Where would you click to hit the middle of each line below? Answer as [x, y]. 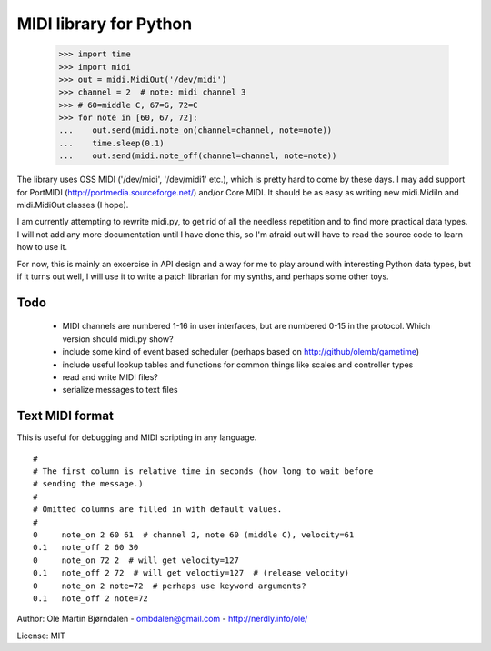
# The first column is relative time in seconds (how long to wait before [203, 471]
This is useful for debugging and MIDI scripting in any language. [137, 437]
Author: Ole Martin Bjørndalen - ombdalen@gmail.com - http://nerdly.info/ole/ [162, 619]
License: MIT [41, 636]
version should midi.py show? [118, 339]
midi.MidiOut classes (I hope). [73, 205]
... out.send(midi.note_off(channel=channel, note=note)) [198, 156]
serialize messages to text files [120, 390]
